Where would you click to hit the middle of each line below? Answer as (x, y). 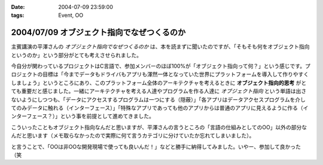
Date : (18, 7)
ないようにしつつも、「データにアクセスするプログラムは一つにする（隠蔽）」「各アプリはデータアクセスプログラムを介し (159, 99)
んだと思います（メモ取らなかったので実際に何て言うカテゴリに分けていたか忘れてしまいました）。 (133, 136)
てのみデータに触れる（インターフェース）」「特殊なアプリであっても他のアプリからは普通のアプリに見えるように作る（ (157, 108)
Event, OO (71, 16)
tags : (18, 16)
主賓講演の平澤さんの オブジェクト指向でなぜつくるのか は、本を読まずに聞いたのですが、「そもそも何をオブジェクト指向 (161, 47)
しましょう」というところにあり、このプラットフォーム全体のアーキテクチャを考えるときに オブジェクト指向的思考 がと (159, 82)
